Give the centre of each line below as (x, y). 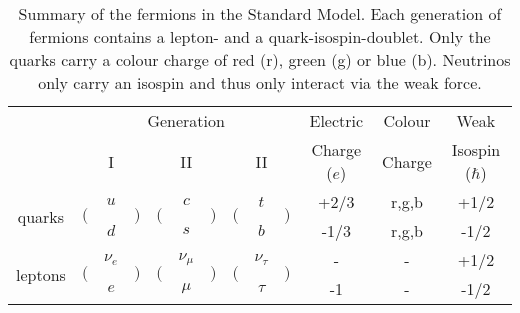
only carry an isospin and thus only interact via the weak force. (260, 82)
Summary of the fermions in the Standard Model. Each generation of (260, 13)
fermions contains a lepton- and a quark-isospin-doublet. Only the (260, 36)
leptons (41, 274)
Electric (336, 120)
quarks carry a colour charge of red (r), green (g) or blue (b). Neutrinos (260, 59)
